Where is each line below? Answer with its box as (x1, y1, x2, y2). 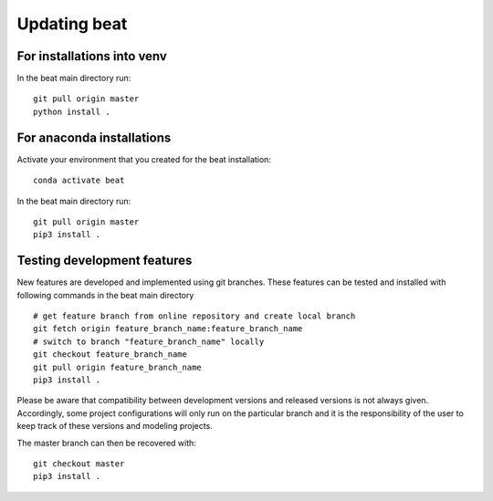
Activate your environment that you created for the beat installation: (16, 153, 271, 164)
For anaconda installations (16, 130, 172, 145)
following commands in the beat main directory (16, 289, 194, 300)
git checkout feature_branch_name (33, 350, 187, 360)
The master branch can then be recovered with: (16, 437, 196, 448)
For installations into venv (16, 48, 168, 64)
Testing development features (16, 253, 193, 268)
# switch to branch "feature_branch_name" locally (33, 336, 265, 347)
